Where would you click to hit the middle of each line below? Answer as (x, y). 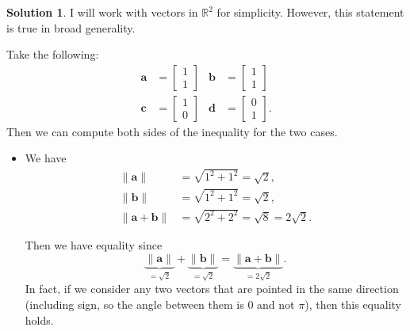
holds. (39, 320)
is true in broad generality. (71, 27)
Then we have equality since (94, 244)
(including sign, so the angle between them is (134, 304)
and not (276, 304)
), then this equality (353, 304)
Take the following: (53, 54)
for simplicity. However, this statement (310, 12)
